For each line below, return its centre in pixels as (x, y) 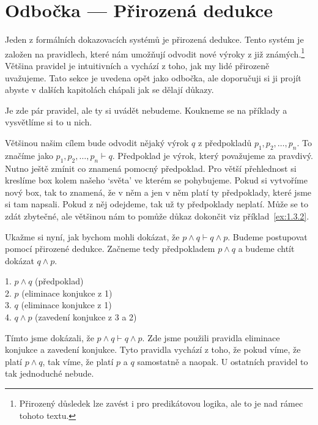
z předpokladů (225, 142)
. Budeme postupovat (268, 236)
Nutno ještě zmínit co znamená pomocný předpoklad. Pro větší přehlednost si (151, 168)
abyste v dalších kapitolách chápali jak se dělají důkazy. (109, 90)
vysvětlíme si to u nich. (49, 122)
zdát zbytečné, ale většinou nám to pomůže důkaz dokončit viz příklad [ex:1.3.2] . (157, 216)
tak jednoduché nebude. (50, 373)
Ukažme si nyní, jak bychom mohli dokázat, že (92, 236)
